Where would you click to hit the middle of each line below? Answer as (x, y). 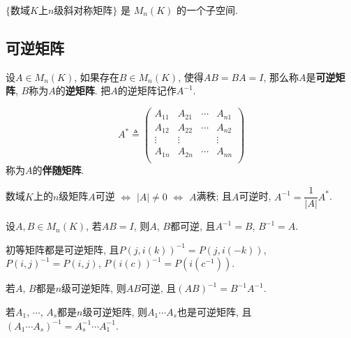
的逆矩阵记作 (147, 90)
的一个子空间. (207, 10)
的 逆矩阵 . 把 (83, 90)
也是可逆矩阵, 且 (215, 312)
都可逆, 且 (193, 226)
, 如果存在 (97, 76)
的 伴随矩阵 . (58, 169)
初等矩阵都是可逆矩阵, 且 (62, 249)
